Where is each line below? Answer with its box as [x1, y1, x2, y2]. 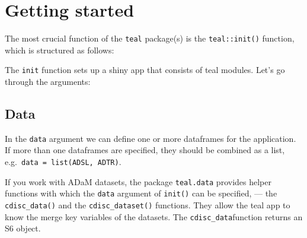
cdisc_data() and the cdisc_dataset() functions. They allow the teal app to [5, 199, 290, 211]
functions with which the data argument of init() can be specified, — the [5, 187, 277, 199]
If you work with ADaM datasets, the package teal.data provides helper [5, 175, 271, 188]
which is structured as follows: [5, 43, 114, 56]
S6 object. [5, 222, 41, 234]
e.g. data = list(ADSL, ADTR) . [5, 156, 121, 168]
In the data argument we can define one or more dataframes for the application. [5, 132, 296, 144]
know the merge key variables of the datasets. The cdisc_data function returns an [5, 210, 303, 223]
